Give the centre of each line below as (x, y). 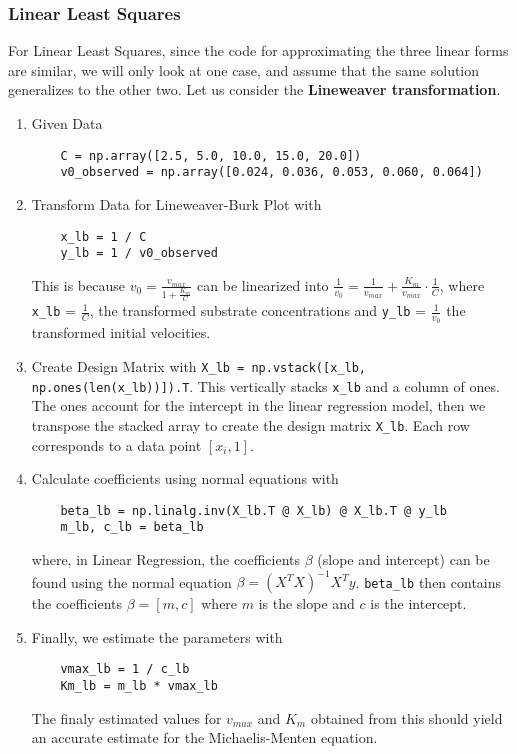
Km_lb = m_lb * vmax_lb (139, 686)
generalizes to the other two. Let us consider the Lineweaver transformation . (254, 89)
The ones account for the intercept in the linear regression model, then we (258, 405)
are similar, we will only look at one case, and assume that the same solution (244, 69)
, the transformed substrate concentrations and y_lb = (258, 310)
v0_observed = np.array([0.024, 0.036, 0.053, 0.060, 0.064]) (271, 172)
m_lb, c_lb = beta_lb (132, 527)
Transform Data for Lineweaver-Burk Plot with (176, 203)
